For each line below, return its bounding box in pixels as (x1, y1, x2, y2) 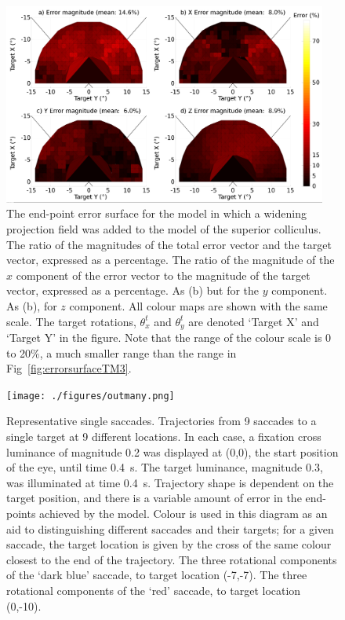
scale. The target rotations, (6, 313, 136, 329)
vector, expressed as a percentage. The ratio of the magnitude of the (6, 251, 335, 268)
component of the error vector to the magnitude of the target (16, 266, 310, 283)
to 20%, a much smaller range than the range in (6, 344, 237, 361)
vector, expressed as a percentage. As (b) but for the (6, 282, 260, 299)
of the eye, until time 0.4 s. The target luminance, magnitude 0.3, (6, 459, 323, 475)
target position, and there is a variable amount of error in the (6, 490, 302, 506)
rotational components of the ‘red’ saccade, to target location (6, 581, 301, 598)
